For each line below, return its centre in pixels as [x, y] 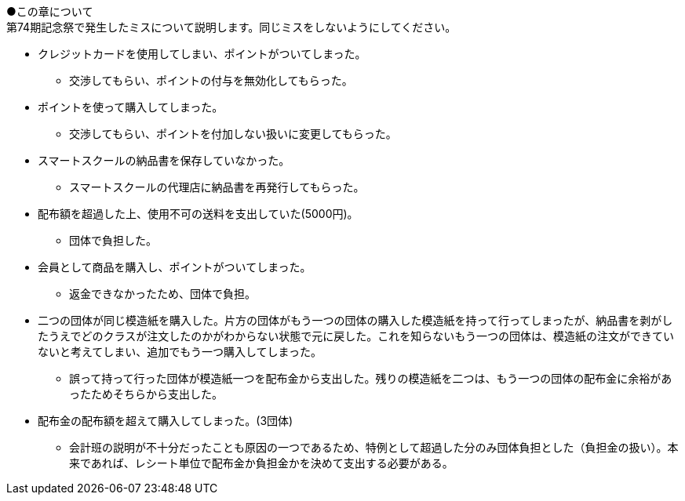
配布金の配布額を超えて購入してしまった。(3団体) [166, 421]
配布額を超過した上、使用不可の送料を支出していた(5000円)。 [198, 214]
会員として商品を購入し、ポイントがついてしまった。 [175, 267]
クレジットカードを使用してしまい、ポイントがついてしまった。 [202, 54]
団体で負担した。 [113, 240]
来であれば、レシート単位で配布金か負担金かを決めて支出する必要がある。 [261, 463]
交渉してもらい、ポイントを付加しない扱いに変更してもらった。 [233, 134]
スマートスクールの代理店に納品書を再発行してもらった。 [217, 187]
